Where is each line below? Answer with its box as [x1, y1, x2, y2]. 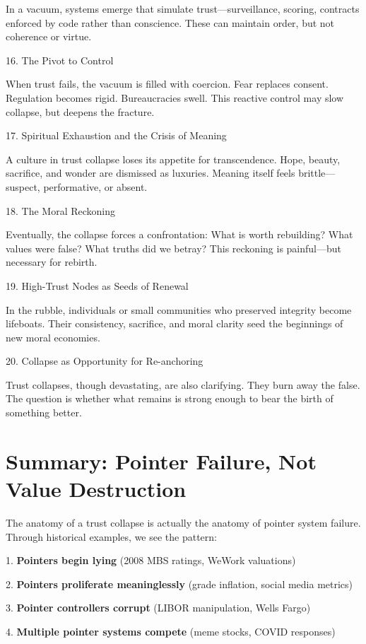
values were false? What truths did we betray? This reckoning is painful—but [6, 240, 341, 255]
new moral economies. [6, 329, 100, 344]
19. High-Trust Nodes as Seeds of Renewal [6, 278, 189, 293]
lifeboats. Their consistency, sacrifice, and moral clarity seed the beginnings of [6, 316, 343, 331]
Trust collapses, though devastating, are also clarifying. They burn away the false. [6, 377, 360, 392]
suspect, [6, 179, 40, 194]
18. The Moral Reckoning [6, 203, 116, 218]
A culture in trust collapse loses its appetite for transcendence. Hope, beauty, [6, 151, 341, 166]
